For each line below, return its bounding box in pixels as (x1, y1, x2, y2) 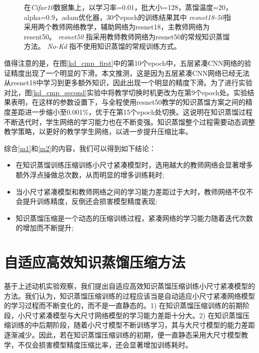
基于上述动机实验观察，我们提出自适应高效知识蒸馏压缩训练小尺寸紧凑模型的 (4, 281, 255, 291)
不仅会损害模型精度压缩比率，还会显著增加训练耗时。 (17, 339, 192, 350)
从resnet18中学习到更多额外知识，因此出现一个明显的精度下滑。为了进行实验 (4, 77, 253, 88)
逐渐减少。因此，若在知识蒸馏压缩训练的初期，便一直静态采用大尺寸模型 (4, 329, 241, 340)
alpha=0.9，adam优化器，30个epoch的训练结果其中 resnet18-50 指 (24, 11, 231, 22)
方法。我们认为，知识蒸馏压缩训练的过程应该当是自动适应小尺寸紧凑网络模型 (4, 290, 255, 301)
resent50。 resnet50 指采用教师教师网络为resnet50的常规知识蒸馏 (24, 31, 230, 41)
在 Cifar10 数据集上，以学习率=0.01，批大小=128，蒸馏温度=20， (24, 2, 233, 12)
